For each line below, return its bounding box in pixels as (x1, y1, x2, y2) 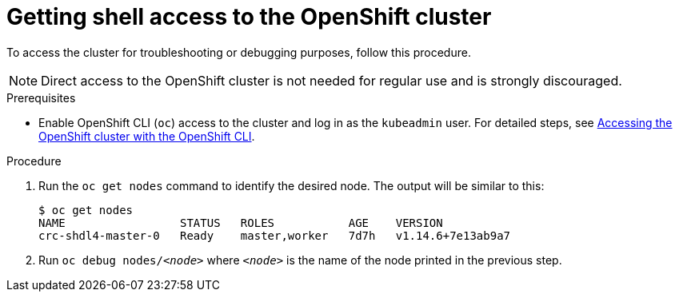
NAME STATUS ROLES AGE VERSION (38, 216, 443, 229)
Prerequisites (6, 90, 76, 105)
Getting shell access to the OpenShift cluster (6, 3, 492, 30)
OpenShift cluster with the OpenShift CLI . (38, 129, 255, 143)
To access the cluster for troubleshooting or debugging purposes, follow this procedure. (6, 45, 471, 59)
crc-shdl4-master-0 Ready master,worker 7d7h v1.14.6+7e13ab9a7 (38, 228, 511, 242)
